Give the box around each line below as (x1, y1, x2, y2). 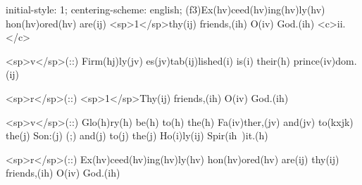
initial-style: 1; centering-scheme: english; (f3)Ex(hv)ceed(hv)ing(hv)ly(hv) (6, 2, 325, 16)
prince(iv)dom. (293, 53, 357, 68)
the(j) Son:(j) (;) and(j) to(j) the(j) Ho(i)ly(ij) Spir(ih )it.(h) (6, 128, 268, 143)
